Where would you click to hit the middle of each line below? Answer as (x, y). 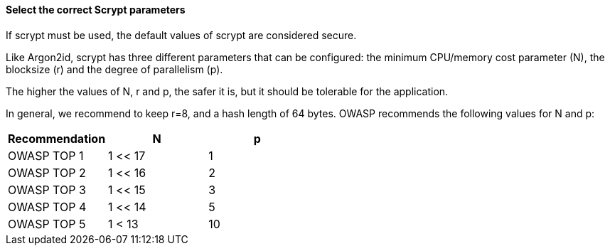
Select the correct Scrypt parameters (96, 10)
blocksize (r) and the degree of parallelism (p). (114, 69)
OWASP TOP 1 (46, 155)
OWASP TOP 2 (47, 172)
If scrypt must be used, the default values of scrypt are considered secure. (181, 35)
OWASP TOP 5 (47, 224)
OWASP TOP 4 (47, 207)
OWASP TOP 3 (47, 189)
